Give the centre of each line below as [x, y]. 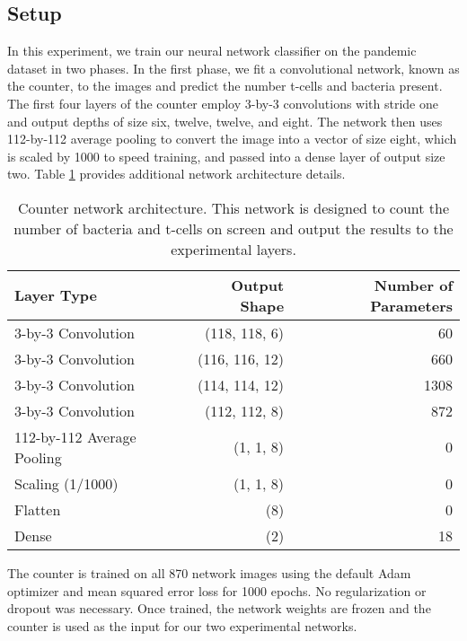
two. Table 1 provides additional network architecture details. [176, 174]
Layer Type [56, 295]
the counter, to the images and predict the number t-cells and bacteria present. [225, 86]
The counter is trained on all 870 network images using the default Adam [209, 572]
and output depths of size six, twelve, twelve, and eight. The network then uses [225, 121]
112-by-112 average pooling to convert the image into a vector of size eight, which [232, 139]
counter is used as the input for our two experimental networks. [182, 625]
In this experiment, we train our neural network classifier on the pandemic [212, 51]
